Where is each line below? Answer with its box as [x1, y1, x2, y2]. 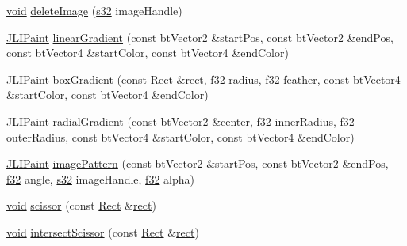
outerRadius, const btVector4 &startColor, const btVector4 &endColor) [6, 128, 355, 145]
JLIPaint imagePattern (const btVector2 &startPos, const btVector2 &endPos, [6, 155, 389, 172]
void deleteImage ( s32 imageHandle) [6, 2, 182, 18]
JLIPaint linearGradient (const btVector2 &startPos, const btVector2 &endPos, [6, 28, 394, 45]
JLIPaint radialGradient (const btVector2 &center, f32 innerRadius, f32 [6, 112, 355, 129]
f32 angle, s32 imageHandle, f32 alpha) [6, 170, 194, 187]
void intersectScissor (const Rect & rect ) [6, 223, 199, 240]
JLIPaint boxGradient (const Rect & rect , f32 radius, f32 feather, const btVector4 [6, 70, 401, 87]
